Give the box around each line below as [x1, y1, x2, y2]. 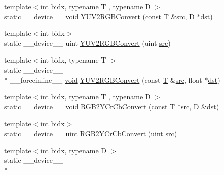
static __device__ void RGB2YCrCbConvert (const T [4, 101, 175, 111]
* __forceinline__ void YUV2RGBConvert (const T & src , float [4, 74, 202, 85]
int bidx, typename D [40, 145, 106, 155]
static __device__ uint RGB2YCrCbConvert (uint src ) [4, 128, 177, 138]
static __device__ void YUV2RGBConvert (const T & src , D [4, 11, 195, 21]
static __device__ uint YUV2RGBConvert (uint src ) [4, 37, 171, 48]
